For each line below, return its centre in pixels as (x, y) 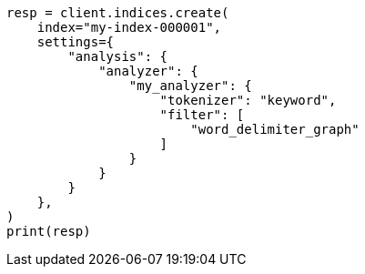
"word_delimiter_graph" (275, 129)
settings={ (76, 42)
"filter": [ (202, 115)
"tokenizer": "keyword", (248, 100)
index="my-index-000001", (129, 27)
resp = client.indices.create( (118, 13)
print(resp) (49, 231)
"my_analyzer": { (190, 86)
